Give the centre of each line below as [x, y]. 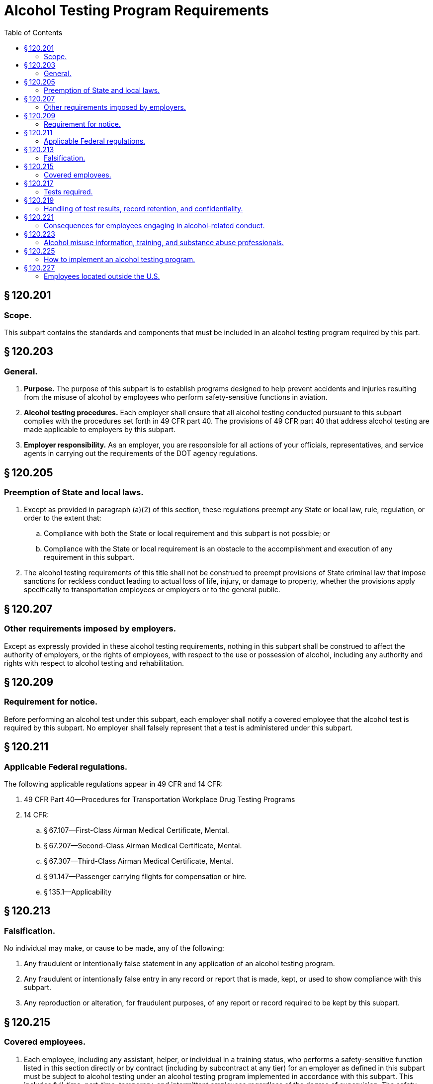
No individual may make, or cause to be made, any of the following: [114, 948]
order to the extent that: [63, 518]
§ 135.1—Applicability [78, 892]
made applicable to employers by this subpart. [100, 430]
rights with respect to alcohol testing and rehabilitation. [94, 663]
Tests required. [68, 191]
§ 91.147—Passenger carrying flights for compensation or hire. [145, 877]
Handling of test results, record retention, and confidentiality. [143, 208]
